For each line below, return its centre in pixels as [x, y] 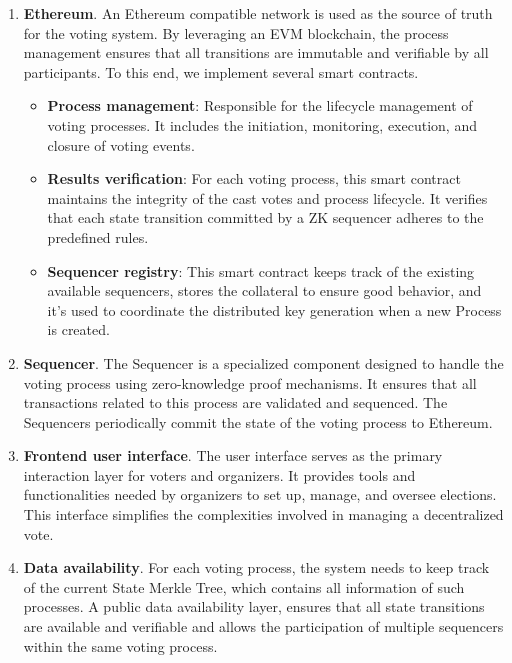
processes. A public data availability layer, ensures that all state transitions [254, 606]
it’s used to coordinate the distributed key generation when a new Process [274, 309]
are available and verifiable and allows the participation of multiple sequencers [263, 626]
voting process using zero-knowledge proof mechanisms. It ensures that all [250, 382]
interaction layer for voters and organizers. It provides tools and [219, 474]
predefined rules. [98, 236]
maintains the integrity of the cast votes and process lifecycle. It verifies [267, 197]
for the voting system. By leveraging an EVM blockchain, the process [236, 32]
